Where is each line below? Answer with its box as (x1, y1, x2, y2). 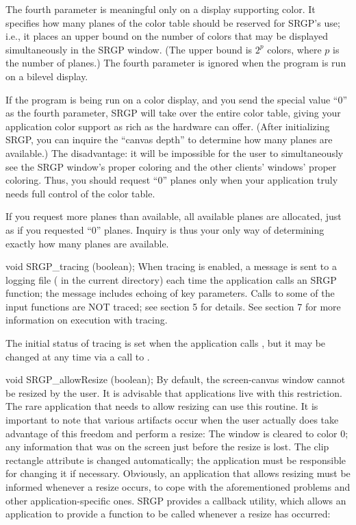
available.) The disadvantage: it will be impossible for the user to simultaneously (5, 145, 344, 160)
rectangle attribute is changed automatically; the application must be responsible (5, 452, 346, 467)
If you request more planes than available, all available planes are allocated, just (5, 209, 342, 223)
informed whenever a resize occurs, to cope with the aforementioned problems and (5, 480, 351, 493)
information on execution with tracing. (5, 313, 168, 327)
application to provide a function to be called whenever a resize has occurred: (5, 506, 331, 521)
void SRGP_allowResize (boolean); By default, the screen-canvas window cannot (5, 372, 346, 387)
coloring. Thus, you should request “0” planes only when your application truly (5, 173, 338, 187)
